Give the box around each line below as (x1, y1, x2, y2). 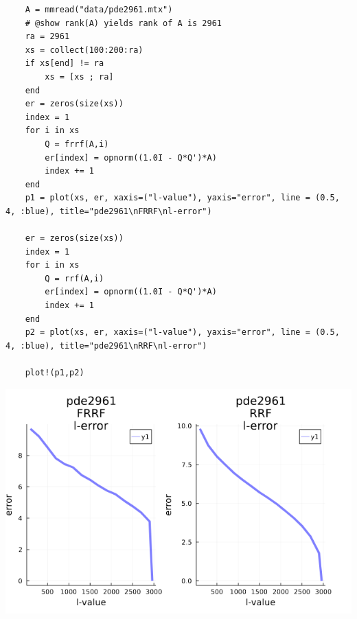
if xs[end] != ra (25, 58, 104, 69)
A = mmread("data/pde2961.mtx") (25, 5, 173, 14)
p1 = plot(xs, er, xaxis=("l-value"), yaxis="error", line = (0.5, (25, 193, 340, 203)
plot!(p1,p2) (25, 368, 84, 378)
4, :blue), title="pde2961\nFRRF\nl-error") (5, 206, 212, 216)
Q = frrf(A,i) (45, 139, 109, 149)
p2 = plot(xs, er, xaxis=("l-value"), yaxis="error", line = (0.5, (25, 327, 340, 338)
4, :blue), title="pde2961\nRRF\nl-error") (5, 340, 207, 351)
